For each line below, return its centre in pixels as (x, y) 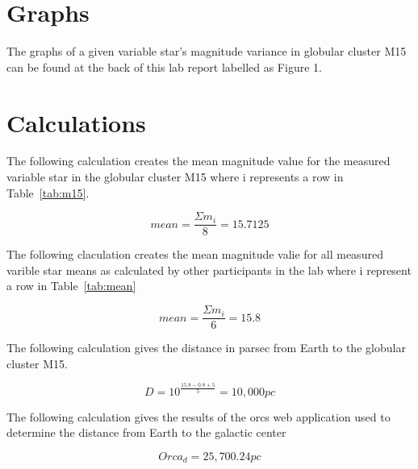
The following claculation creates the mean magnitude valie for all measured (195, 254)
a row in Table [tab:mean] (71, 286)
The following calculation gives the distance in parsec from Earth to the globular (206, 348)
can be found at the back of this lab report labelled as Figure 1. (164, 66)
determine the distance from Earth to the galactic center (146, 432)
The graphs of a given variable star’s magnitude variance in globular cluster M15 (207, 51)
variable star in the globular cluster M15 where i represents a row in (175, 177)
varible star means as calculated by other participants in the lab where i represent (209, 270)
